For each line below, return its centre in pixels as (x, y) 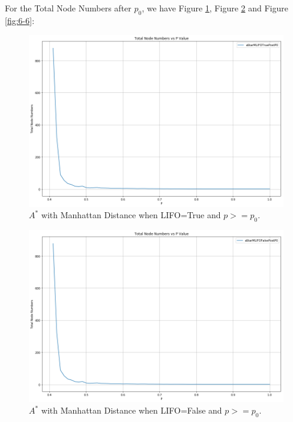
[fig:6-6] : (20, 20)
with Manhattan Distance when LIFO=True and (131, 215)
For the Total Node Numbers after (68, 8)
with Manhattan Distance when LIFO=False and (131, 410)
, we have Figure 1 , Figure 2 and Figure (215, 8)
